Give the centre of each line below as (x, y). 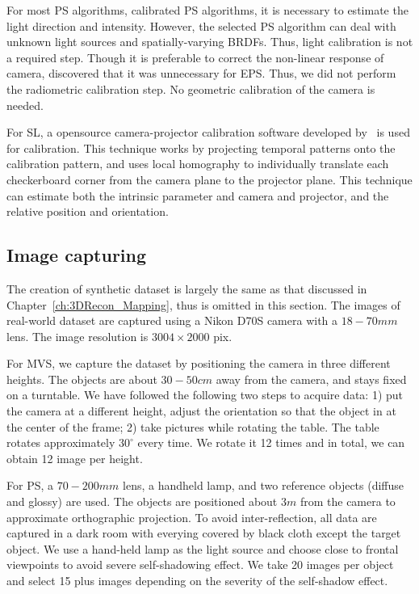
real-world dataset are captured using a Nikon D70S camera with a (172, 320)
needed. (25, 105)
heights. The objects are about (82, 379)
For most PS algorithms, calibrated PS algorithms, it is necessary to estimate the (207, 10)
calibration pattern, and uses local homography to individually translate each (198, 164)
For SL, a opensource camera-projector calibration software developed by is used (208, 132)
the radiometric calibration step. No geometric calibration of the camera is (191, 88)
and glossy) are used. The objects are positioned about (142, 501)
